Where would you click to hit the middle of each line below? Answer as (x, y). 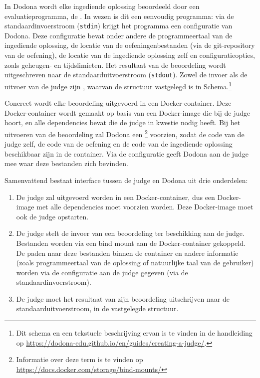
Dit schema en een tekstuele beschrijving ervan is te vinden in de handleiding (134, 333)
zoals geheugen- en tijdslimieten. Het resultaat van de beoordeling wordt (115, 65)
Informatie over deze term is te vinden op (80, 359)
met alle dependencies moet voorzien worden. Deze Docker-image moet (145, 207)
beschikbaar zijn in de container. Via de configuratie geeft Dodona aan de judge (127, 153)
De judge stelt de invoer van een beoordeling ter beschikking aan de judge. (130, 233)
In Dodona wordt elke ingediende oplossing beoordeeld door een (102, 6)
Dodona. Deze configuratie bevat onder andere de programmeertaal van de (119, 35)
